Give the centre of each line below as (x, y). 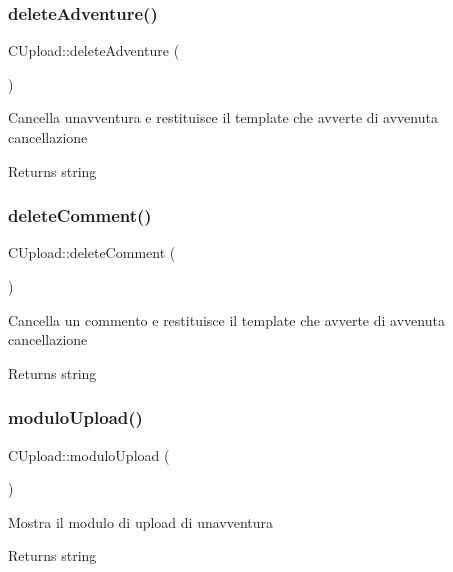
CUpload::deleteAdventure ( (94, 50)
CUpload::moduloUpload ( (89, 454)
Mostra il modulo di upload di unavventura (141, 521)
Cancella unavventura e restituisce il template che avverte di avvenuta (223, 117)
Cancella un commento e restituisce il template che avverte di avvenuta (226, 319)
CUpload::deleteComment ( (92, 252)
